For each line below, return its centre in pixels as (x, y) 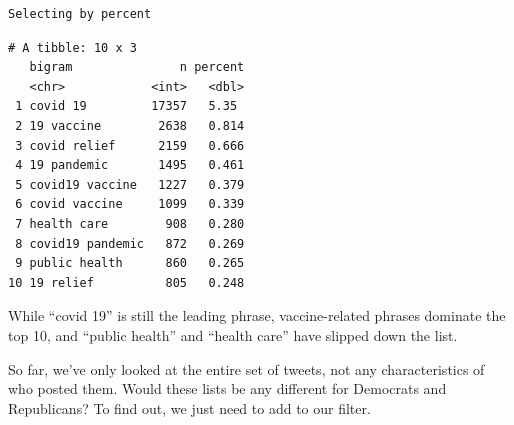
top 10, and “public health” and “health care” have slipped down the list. (233, 334)
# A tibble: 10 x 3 (72, 47)
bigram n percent (137, 67)
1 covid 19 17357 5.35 (126, 106)
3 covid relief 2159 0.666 (130, 145)
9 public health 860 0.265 (130, 263)
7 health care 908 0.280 (130, 223)
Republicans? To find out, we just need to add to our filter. (189, 407)
